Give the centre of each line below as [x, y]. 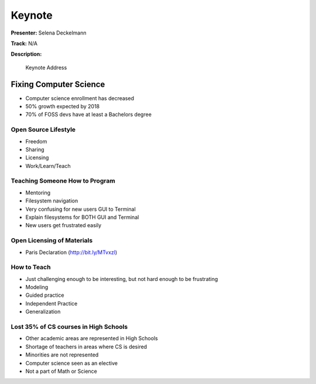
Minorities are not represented [62, 355]
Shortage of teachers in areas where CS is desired [86, 347]
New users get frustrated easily [63, 225]
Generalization [43, 312]
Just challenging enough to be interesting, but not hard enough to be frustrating [122, 279]
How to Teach [31, 268]
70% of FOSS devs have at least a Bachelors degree [89, 115]
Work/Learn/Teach [48, 166]
